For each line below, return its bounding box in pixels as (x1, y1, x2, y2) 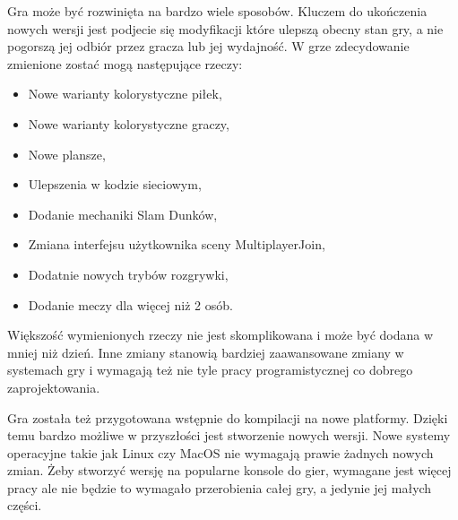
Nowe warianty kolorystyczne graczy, (28, 114, 229, 133)
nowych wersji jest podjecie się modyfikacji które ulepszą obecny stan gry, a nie (7, 19, 444, 38)
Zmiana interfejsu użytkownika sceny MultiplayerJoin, (28, 235, 325, 254)
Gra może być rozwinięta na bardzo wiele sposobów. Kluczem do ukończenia (7, 2, 428, 20)
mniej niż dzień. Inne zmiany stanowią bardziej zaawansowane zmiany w (7, 342, 404, 361)
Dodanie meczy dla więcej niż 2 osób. (28, 295, 233, 314)
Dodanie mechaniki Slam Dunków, (28, 204, 218, 223)
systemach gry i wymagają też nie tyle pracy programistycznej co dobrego (7, 360, 413, 379)
